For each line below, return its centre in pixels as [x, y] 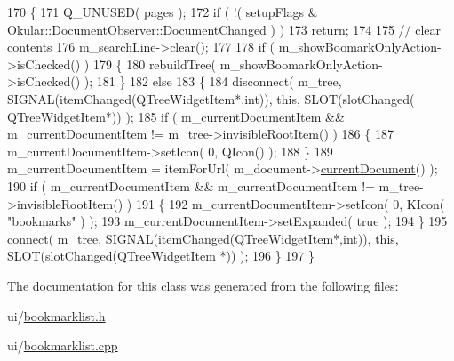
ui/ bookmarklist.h [56, 315]
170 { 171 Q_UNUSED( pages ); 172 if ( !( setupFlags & [163, 12]
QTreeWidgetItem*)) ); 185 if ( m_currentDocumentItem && [176, 116]
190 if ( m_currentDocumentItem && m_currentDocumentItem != [191, 185]
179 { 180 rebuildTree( [155, 64]
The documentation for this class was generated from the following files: [203, 285]
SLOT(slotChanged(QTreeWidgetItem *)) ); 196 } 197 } [161, 256]
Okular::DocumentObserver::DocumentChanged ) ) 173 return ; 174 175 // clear [224, 29]
